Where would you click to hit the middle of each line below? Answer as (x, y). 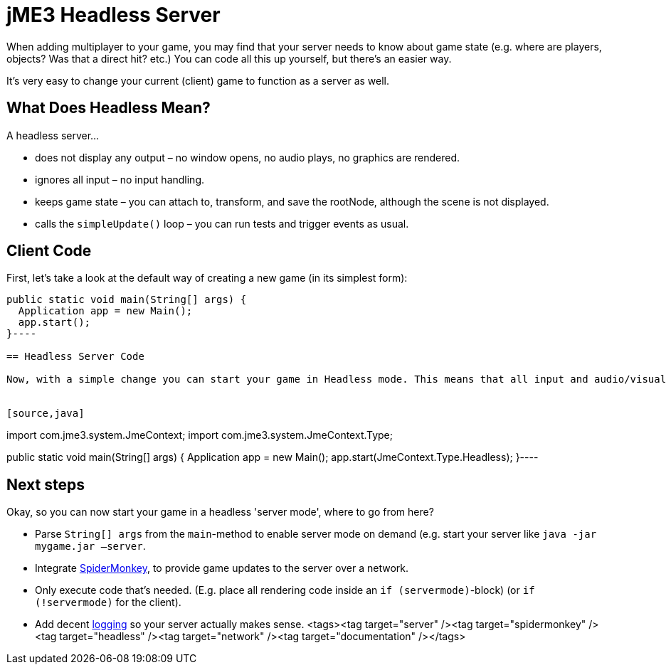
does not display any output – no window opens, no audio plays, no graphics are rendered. (248, 157)
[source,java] (46, 414)
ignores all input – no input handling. (120, 179)
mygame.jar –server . (90, 546)
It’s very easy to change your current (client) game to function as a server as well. (198, 80)
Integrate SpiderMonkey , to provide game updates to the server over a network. (222, 568)
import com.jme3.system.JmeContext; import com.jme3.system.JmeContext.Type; (200, 435)
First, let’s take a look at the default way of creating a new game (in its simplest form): (207, 278)
